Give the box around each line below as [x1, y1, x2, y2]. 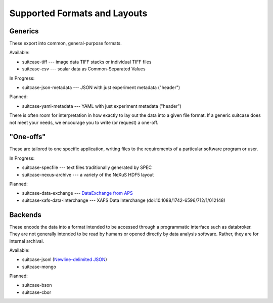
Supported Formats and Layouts [9, 8, 148, 19]
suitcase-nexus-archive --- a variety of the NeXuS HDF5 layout [22, 171, 154, 178]
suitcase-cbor [22, 289, 52, 295]
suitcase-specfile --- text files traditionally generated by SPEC [22, 164, 152, 170]
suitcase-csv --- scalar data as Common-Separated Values [22, 66, 146, 72]
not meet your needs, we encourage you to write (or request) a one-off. [9, 119, 159, 125]
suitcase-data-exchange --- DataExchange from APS [22, 190, 133, 196]
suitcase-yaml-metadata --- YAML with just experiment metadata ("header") [22, 103, 181, 109]
